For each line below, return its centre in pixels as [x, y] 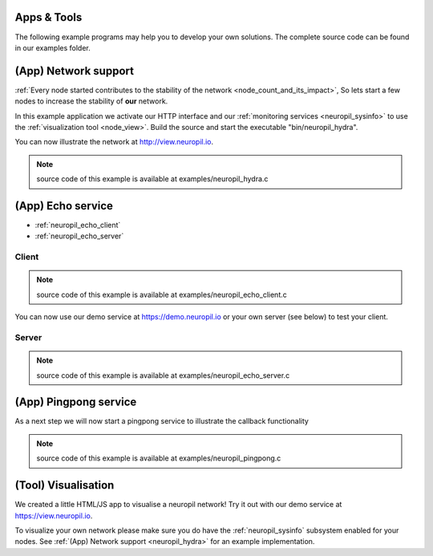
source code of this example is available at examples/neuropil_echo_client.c [162, 294]
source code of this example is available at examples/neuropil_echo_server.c [163, 375]
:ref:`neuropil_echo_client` [78, 225]
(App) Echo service [64, 206]
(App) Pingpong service [76, 402]
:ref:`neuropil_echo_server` [79, 236]
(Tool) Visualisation [65, 485]
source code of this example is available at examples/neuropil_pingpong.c [159, 458]
